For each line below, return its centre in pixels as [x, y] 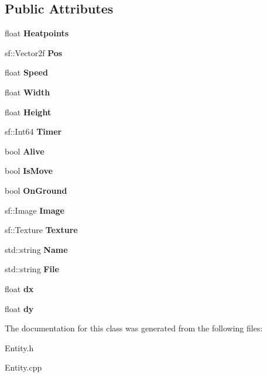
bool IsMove [29, 171]
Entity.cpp [23, 367]
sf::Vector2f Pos [34, 52]
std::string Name [36, 249]
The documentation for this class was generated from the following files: [134, 328]
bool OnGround [36, 190]
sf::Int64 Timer [33, 131]
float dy [19, 308]
